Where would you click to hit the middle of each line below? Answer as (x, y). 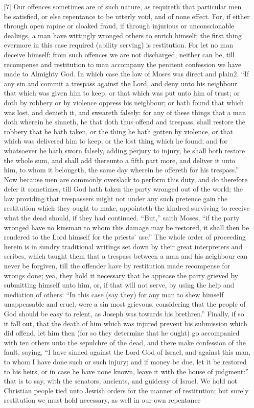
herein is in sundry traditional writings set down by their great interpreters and (123, 246)
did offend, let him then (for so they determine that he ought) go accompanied (122, 333)
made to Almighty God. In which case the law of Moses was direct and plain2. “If (127, 74)
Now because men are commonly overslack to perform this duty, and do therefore (126, 179)
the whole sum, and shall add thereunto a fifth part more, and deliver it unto (120, 160)
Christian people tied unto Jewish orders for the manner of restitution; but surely (126, 390)
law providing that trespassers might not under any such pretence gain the (116, 198)
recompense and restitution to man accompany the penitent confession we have (123, 64)
